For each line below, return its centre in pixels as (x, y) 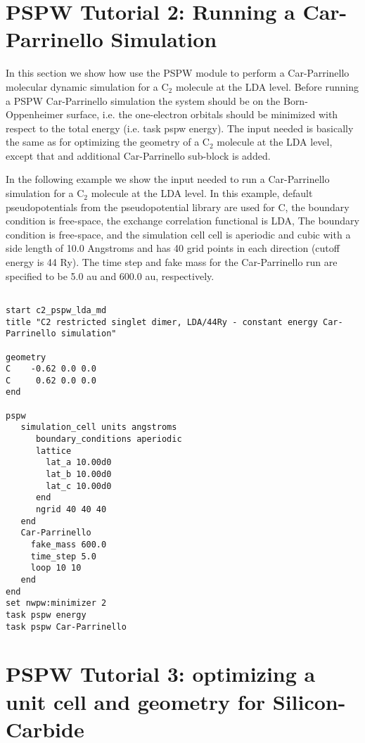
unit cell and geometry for (136, 701)
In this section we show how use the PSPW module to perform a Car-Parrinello (178, 73)
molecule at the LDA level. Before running (267, 86)
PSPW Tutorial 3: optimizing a (161, 674)
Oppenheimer (35, 114)
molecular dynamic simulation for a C (87, 86)
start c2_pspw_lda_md (56, 310)
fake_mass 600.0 (69, 545)
